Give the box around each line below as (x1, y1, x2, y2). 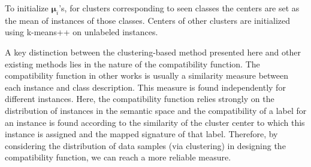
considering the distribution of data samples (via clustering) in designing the (5, 139, 286, 151)
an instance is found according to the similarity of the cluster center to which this (5, 116, 305, 128)
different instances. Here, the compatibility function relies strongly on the (5, 92, 274, 105)
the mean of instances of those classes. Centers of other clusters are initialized (5, 14, 290, 26)
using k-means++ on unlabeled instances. (5, 26, 158, 38)
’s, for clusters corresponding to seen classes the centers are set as (59, 2, 300, 14)
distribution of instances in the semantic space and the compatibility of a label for (5, 104, 307, 116)
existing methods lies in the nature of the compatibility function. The (5, 57, 260, 70)
